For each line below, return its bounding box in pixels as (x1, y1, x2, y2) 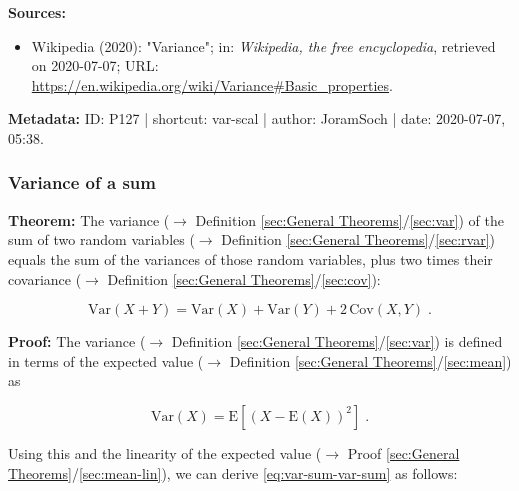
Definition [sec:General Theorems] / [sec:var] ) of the (195, 209, 504, 230)
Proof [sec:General (347, 442, 460, 463)
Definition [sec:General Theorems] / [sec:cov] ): (107, 268, 381, 289)
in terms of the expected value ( (8, 350, 204, 371)
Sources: (8, 2, 66, 22)
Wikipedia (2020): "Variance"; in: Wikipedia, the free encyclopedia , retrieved (31, 35, 496, 56)
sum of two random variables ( (8, 229, 195, 250)
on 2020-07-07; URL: (31, 55, 159, 76)
